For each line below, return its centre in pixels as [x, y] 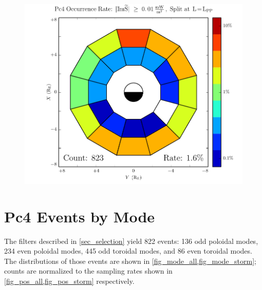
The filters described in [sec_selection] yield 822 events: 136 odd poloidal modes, [131, 241]
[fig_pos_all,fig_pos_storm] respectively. [69, 281]
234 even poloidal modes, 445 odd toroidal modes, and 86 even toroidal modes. [128, 251]
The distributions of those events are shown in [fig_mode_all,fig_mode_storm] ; [130, 261]
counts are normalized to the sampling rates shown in [88, 271]
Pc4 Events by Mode [80, 216]
